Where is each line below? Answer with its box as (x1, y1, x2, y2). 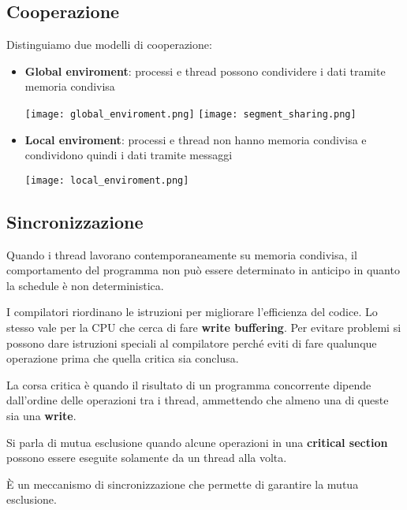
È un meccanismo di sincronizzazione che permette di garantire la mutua (6, 475, 359, 492)
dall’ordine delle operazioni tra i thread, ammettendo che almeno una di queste (6, 392, 389, 408)
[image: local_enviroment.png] (24, 174, 189, 186)
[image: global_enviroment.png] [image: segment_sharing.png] (24, 108, 357, 120)
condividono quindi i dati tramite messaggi (24, 147, 233, 163)
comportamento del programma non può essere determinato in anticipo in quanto (6, 262, 400, 278)
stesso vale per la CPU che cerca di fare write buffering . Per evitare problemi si (6, 319, 401, 336)
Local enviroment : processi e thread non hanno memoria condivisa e (24, 131, 367, 147)
